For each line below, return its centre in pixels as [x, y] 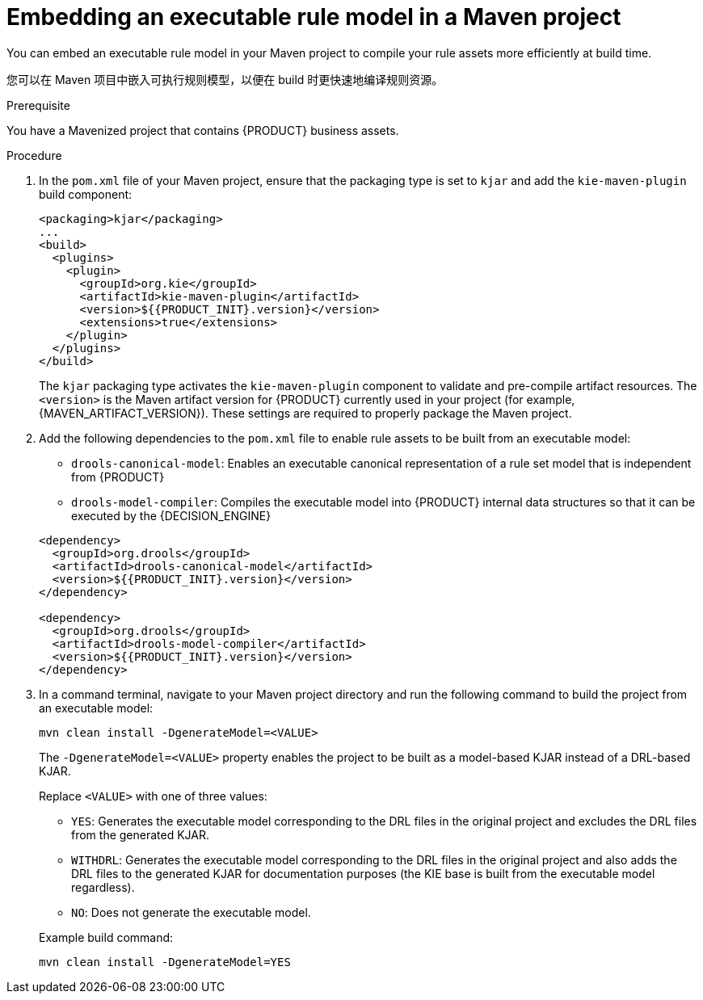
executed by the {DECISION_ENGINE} [171, 515]
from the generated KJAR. [141, 834]
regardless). [103, 887]
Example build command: [106, 937]
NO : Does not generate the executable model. [191, 912]
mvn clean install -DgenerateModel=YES [165, 962]
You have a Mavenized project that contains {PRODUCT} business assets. [203, 130]
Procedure [34, 155]
